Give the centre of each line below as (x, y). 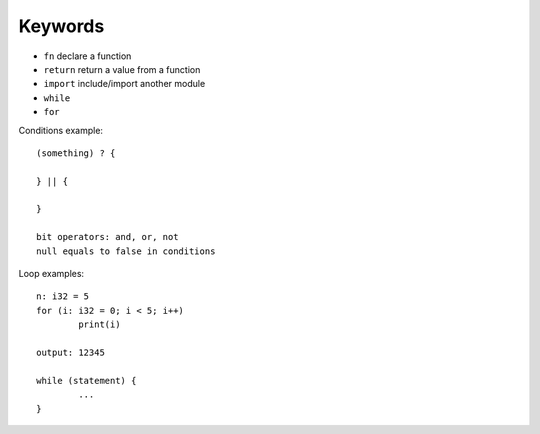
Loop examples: (51, 274)
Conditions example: (61, 130)
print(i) (99, 324)
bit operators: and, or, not (107, 237)
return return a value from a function (122, 69)
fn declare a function (87, 56)
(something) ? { (76, 153)
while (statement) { (86, 380)
